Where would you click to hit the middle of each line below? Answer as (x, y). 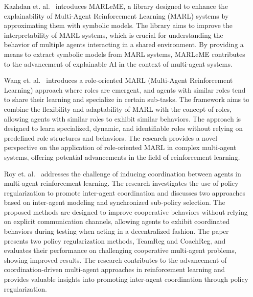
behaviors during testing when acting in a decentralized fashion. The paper (116, 231)
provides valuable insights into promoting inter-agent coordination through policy (126, 279)
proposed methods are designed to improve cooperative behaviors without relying (126, 211)
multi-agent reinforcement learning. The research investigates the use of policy (121, 183)
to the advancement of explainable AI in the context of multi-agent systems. (118, 63)
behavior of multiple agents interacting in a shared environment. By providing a (124, 44)
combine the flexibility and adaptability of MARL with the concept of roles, (118, 109)
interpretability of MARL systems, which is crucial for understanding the (114, 35)
